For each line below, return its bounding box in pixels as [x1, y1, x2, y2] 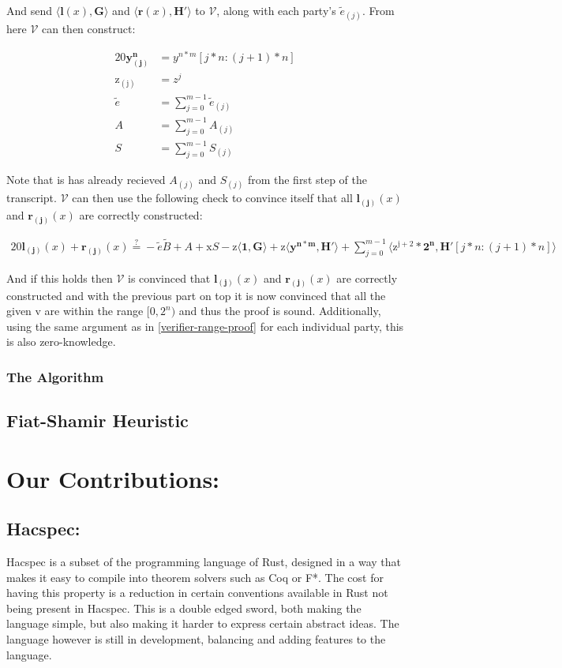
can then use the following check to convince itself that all [72, 190, 353, 206]
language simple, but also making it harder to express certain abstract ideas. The [6, 615, 399, 632]
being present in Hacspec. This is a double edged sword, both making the [6, 599, 362, 616]
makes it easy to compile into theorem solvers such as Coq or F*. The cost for [6, 569, 384, 585]
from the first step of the [247, 171, 368, 188]
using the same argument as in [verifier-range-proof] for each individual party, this [6, 317, 404, 334]
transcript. [6, 190, 57, 206]
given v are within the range [6, 302, 144, 319]
